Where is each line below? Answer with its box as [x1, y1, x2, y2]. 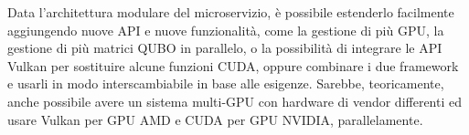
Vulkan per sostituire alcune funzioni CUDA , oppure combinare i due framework [7, 56, 459, 75]
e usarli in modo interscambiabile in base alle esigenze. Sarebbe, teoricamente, [7, 74, 444, 93]
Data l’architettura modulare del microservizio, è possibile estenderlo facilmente [7, 3, 454, 21]
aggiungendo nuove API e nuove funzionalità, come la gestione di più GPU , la [7, 20, 444, 39]
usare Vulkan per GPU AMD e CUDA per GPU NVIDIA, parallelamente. [7, 109, 423, 129]
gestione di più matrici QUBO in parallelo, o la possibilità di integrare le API [7, 38, 442, 57]
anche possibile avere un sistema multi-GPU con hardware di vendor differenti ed [7, 91, 462, 110]
